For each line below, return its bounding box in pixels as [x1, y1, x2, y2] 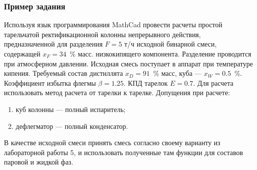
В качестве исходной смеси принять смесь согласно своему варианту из [4, 137, 220, 148]
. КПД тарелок [123, 77, 168, 88]
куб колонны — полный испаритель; [15, 104, 126, 114]
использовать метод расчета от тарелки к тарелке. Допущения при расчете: [4, 87, 230, 98]
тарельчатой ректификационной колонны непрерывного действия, [4, 29, 201, 39]
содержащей [4, 49, 41, 58]
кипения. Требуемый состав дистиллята [4, 68, 123, 78]
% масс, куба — [153, 68, 202, 78]
